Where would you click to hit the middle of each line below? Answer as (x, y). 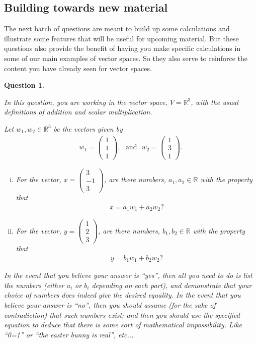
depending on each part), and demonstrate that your (172, 285)
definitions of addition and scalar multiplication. (78, 112)
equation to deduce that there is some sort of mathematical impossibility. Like (123, 325)
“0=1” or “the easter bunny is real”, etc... (69, 334)
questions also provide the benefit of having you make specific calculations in (122, 48)
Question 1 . (24, 85)
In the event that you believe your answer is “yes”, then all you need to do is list (128, 275)
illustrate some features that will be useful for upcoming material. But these (121, 38)
